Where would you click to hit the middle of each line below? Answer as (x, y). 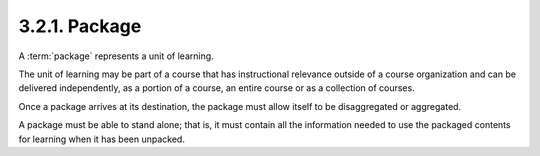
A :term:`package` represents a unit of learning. (116, 56)
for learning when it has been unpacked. (101, 139)
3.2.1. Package (80, 26)
